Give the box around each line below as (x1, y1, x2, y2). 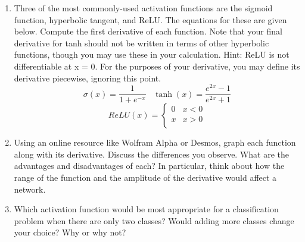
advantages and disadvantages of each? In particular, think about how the (14, 159, 285, 172)
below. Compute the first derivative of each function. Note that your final (14, 25, 282, 37)
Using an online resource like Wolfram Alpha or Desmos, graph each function (14, 136, 296, 149)
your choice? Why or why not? (14, 226, 126, 238)
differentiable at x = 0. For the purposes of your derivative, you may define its (14, 59, 300, 72)
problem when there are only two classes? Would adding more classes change (14, 214, 294, 227)
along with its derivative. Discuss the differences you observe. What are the (14, 147, 290, 160)
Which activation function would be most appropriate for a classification (14, 203, 279, 215)
